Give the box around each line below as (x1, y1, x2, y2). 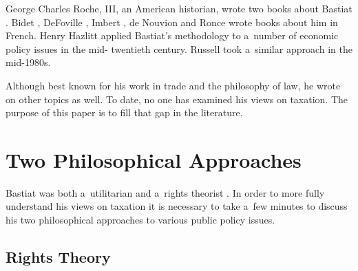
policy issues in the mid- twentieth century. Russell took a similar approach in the (6, 41, 352, 56)
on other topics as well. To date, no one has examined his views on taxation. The (6, 91, 348, 106)
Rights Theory (6, 246, 111, 268)
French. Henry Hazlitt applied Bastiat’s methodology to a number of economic (6, 28, 339, 43)
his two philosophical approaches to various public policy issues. (6, 213, 275, 227)
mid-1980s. (6, 55, 51, 69)
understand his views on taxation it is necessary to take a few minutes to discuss (6, 199, 348, 213)
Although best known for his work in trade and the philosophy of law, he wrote (6, 78, 341, 92)
